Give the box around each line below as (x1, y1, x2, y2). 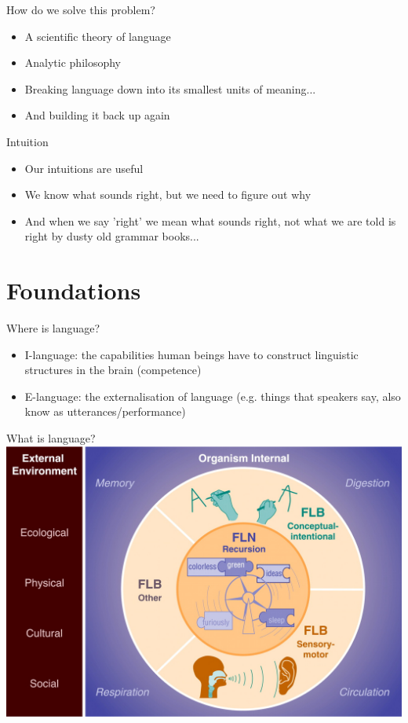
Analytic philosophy (24, 54, 122, 71)
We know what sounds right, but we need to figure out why (24, 186, 311, 203)
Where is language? (6, 320, 100, 336)
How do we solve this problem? (6, 2, 155, 17)
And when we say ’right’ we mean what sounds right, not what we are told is (24, 212, 396, 229)
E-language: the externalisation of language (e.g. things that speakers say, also (24, 387, 401, 404)
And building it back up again (24, 107, 170, 123)
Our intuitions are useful (24, 160, 144, 176)
